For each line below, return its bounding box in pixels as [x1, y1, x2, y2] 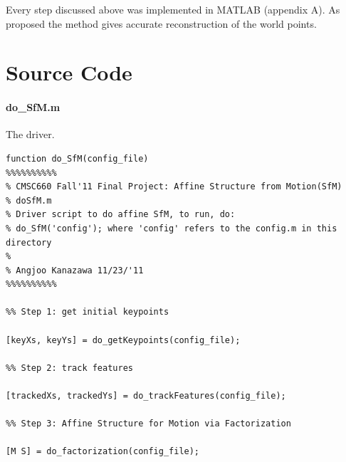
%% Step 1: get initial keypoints [6, 307, 169, 317]
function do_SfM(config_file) [6, 153, 149, 164]
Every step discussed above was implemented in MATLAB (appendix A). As [6, 2, 340, 16]
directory [6, 237, 52, 248]
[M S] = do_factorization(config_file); [6, 446, 200, 457]
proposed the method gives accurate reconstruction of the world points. [6, 16, 317, 31]
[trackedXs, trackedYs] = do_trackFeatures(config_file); [6, 391, 286, 401]
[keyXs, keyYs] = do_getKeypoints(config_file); [6, 335, 241, 345]
